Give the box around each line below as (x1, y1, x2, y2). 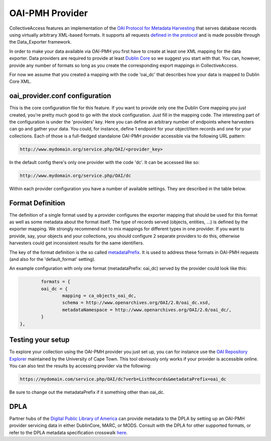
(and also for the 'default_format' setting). (9, 256, 96, 262)
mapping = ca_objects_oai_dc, (62, 293, 137, 299)
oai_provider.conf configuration (9, 92, 111, 100)
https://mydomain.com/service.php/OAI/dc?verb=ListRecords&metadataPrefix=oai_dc (20, 376, 227, 382)
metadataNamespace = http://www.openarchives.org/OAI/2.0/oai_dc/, (62, 307, 232, 313)
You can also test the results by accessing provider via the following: (9, 363, 152, 369)
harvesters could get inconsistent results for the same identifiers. (9, 240, 144, 246)
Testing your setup (9, 336, 70, 344)
